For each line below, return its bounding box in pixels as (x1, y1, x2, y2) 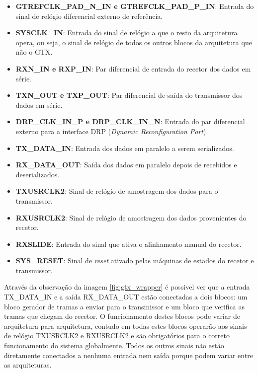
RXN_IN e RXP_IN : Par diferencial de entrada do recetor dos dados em (15, 63, 251, 74)
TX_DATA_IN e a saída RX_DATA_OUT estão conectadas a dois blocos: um (4, 292, 248, 302)
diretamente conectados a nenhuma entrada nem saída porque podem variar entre (4, 350, 253, 360)
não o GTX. (15, 47, 53, 57)
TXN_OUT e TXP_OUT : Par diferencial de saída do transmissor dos (15, 90, 243, 100)
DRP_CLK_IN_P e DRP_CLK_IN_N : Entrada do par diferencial (15, 116, 245, 127)
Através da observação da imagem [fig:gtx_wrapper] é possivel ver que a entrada (4, 282, 250, 292)
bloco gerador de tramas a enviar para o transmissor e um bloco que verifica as (4, 301, 245, 311)
